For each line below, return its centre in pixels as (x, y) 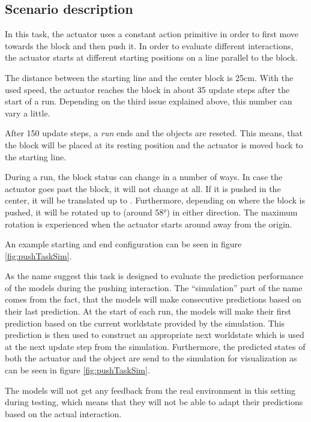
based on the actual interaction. (63, 413)
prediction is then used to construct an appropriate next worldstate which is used (155, 335)
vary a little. (28, 113)
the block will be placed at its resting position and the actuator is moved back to (154, 144)
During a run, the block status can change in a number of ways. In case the (144, 177)
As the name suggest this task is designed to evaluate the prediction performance (154, 276)
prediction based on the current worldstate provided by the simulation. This (145, 323)
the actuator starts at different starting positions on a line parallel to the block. (151, 57)
